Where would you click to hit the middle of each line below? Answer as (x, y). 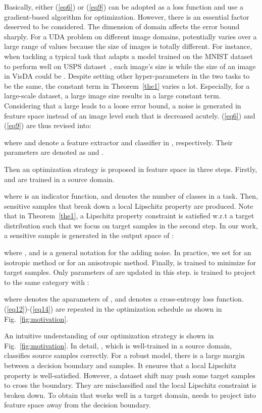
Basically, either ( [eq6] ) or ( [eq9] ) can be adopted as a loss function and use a (124, 7)
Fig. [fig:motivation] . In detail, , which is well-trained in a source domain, (118, 345)
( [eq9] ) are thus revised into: (48, 125)
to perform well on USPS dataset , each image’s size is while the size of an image (130, 66)
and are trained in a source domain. (59, 179)
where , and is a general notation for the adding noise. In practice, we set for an (128, 252)
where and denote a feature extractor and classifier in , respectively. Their (118, 142)
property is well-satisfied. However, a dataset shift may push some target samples (130, 375)
